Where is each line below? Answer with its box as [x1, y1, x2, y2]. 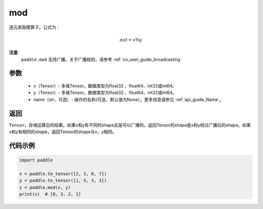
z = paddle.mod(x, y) [19, 185, 71, 190]
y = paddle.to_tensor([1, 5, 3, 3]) [19, 178, 107, 183]
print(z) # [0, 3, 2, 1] [19, 191, 81, 197]
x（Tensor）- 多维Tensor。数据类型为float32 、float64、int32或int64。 [33, 83, 177, 88]
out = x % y [119, 37, 142, 42]
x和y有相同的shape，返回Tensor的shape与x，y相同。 [9, 129, 117, 135]
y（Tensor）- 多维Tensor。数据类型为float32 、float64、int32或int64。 [33, 90, 177, 96]
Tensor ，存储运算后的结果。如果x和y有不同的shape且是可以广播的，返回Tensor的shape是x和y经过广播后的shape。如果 [9, 122, 251, 128]
